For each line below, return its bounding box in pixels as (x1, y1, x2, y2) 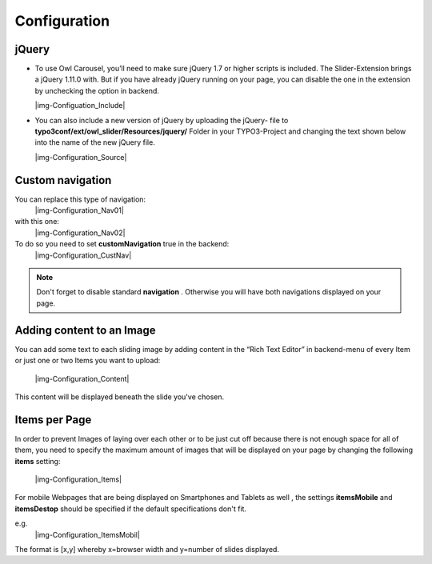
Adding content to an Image (14, 323, 156, 337)
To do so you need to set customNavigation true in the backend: (14, 239, 230, 249)
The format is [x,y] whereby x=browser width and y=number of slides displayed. (14, 544, 280, 554)
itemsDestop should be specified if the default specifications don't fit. (14, 504, 247, 514)
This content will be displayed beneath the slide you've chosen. (14, 392, 225, 402)
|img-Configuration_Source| (34, 152, 127, 162)
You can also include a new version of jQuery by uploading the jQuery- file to (34, 115, 289, 125)
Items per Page (14, 413, 92, 426)
